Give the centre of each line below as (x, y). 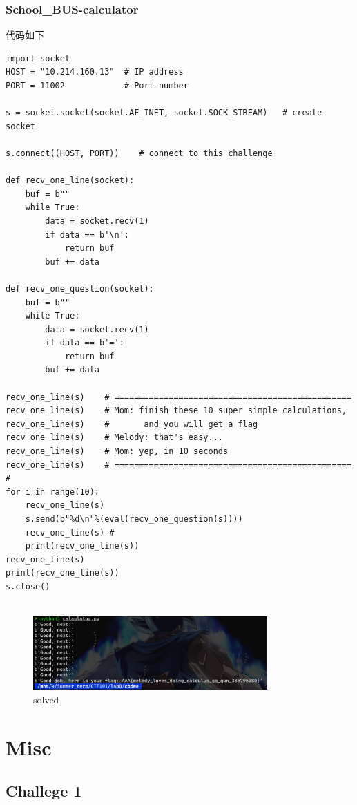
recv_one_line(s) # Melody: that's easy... (114, 438)
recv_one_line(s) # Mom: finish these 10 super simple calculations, (176, 411)
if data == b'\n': (87, 235)
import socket (38, 58)
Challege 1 (44, 791)
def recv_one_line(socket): (70, 181)
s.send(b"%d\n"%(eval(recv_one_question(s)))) (134, 519)
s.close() (28, 586)
